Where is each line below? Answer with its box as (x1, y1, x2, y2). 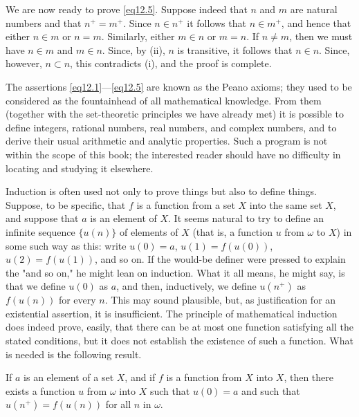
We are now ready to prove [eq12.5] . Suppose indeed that (6, 2, 248, 16)
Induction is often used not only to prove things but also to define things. (6, 184, 317, 198)
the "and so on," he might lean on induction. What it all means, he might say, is (6, 265, 345, 279)
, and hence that (281, 15, 351, 30)
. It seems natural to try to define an (168, 211, 324, 225)
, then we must (289, 29, 353, 44)
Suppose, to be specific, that (6, 197, 126, 212)
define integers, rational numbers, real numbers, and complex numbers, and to (6, 120, 337, 134)
